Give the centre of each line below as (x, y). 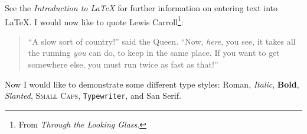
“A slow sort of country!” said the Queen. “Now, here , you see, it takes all (162, 41)
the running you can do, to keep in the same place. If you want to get (154, 53)
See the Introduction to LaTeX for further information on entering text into (141, 8)
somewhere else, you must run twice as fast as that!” (123, 64)
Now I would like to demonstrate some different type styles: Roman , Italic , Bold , (152, 84)
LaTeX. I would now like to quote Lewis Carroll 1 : (94, 21)
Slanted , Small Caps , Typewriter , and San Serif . (93, 96)
